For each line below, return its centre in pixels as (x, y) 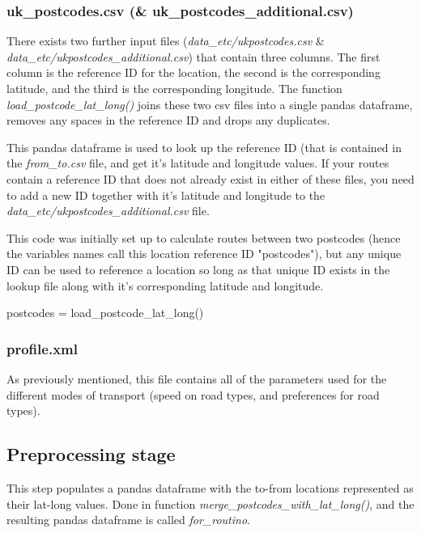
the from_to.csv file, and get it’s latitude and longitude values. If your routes (198, 163)
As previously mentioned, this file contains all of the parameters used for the (197, 378)
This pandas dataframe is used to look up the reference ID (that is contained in (204, 147)
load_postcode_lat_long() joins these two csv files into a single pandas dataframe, (210, 104)
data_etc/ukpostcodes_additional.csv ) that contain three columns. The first (193, 56)
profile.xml (42, 348)
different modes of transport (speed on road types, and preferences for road (193, 394)
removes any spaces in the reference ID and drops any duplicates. (168, 120)
